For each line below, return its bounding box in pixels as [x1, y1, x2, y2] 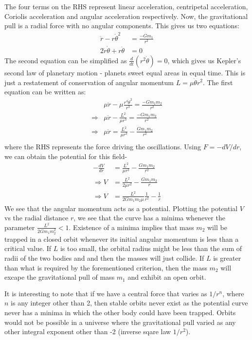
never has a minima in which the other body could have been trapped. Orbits [4, 307, 236, 317]
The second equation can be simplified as [4, 55, 127, 65]
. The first [202, 77, 233, 87]
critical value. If [4, 243, 52, 253]
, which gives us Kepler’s [167, 55, 241, 65]
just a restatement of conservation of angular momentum [4, 77, 174, 87]
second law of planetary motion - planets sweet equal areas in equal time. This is [4, 67, 246, 77]
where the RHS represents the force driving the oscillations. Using [4, 142, 201, 152]
